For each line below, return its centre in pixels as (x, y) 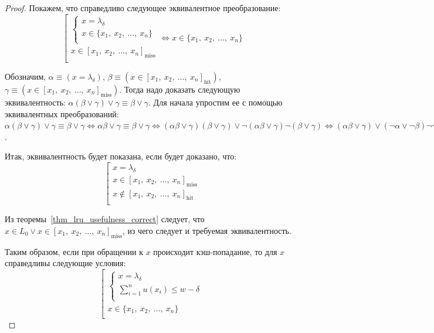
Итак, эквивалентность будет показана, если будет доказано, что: (121, 156)
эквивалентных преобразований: (62, 113)
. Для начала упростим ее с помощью (216, 102)
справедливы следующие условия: (65, 263)
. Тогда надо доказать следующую (180, 89)
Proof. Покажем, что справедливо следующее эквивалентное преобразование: (143, 8)
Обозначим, (26, 76)
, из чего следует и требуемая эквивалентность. (207, 230)
